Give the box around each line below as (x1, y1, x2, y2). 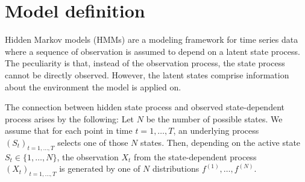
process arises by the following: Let (5, 112, 134, 125)
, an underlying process (173, 124, 259, 137)
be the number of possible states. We (146, 112, 283, 125)
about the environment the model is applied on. (5, 80, 181, 93)
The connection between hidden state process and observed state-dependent (5, 101, 285, 113)
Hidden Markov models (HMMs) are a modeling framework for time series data (5, 33, 298, 46)
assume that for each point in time (5, 124, 133, 137)
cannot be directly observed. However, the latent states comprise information (5, 68, 289, 81)
